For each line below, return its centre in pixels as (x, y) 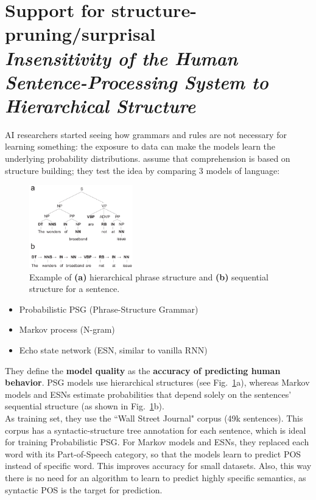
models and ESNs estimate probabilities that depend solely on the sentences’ (148, 394)
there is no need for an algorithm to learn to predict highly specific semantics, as (156, 478)
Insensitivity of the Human (121, 58)
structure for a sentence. (75, 289)
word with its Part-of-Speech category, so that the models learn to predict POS (153, 453)
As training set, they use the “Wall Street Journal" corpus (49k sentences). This (154, 418)
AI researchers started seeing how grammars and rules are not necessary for (146, 134)
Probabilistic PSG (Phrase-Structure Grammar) (109, 309)
